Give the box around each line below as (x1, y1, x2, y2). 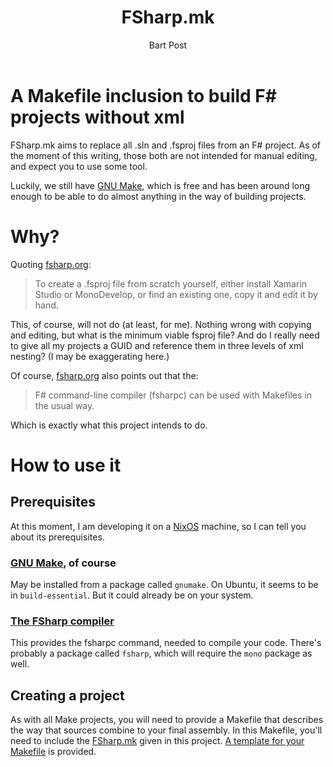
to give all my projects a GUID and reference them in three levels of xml (10, 339, 304, 351)
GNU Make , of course (10, 556, 117, 570)
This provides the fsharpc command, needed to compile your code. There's (10, 637, 322, 649)
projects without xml (10, 106, 185, 128)
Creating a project (10, 687, 125, 704)
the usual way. (34, 399, 95, 411)
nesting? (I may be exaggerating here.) (10, 350, 170, 362)
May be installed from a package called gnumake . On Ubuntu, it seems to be (10, 578, 319, 590)
